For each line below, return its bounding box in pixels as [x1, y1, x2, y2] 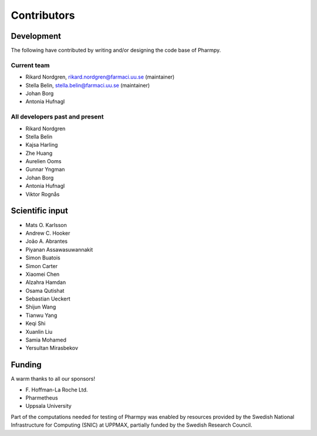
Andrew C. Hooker [25, 229, 70, 236]
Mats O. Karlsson [25, 221, 67, 228]
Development [11, 31, 62, 41]
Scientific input [11, 206, 69, 216]
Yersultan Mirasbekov [25, 344, 79, 351]
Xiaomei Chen [25, 271, 60, 278]
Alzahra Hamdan [25, 279, 66, 286]
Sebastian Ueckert [25, 295, 70, 302]
